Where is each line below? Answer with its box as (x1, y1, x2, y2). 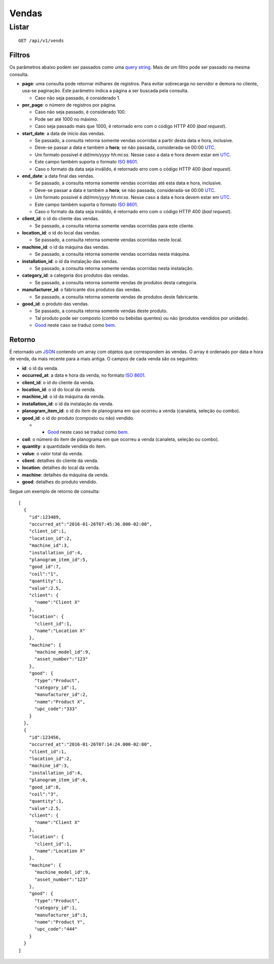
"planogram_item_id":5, (28, 557, 88, 563)
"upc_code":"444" (34, 926, 78, 932)
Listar (9, 22, 29, 31)
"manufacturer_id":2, (34, 692, 88, 697)
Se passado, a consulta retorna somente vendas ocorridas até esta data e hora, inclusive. (35, 180, 222, 186)
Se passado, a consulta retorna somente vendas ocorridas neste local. (35, 237, 183, 243)
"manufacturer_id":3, (34, 912, 88, 918)
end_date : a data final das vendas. (22, 173, 95, 179)
